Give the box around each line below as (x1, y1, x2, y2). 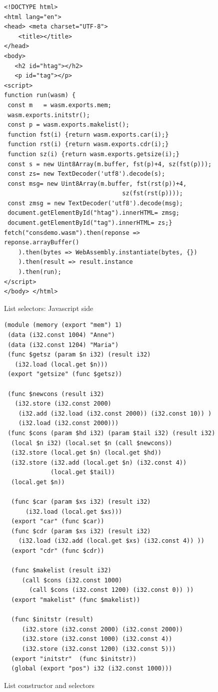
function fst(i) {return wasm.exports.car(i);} (7, 131, 169, 138)
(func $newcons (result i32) (7, 390, 104, 398)
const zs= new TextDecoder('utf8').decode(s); (7, 170, 165, 178)
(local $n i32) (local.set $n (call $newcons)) (11, 439, 172, 447)
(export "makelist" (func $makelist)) (11, 596, 140, 604)
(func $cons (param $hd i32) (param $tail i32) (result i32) (7, 429, 215, 437)
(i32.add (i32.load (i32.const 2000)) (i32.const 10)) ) (18, 410, 212, 417)
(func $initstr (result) (11, 616, 93, 623)
